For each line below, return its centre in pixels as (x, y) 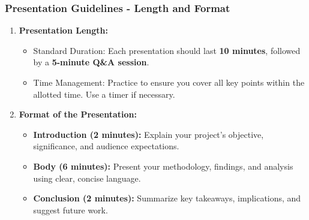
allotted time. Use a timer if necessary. (104, 94)
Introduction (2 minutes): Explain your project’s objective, (148, 134)
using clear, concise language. (87, 178)
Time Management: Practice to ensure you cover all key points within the (169, 82)
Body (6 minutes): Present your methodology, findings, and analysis (163, 166)
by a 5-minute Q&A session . (91, 62)
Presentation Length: (63, 30)
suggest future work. (70, 210)
